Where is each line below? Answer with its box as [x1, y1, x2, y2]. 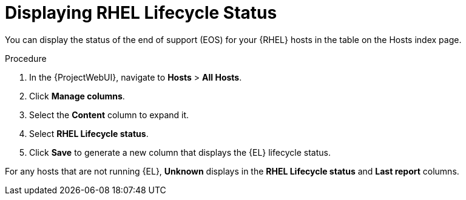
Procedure [5, 53, 47, 64]
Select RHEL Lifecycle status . [29, 128, 149, 139]
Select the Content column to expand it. [29, 109, 189, 120]
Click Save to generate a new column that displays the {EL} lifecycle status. [29, 147, 331, 158]
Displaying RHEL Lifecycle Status [5, 2, 277, 23]
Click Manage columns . [29, 90, 125, 101]
